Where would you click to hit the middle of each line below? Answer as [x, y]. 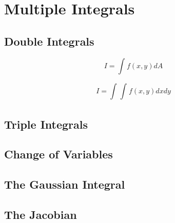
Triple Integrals [46, 124]
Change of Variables [59, 154]
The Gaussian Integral [65, 184]
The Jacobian [41, 214]
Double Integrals [49, 41]
